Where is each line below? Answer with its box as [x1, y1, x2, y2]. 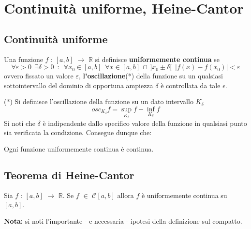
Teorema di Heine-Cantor [4, 167, 134, 182]
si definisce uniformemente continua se [95, 54, 220, 64]
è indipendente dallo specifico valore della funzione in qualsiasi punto [43, 118, 247, 128]
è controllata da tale [161, 80, 221, 90]
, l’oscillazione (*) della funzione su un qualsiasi [78, 71, 223, 81]
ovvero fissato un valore [4, 71, 74, 81]
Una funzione [4, 54, 43, 64]
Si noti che [4, 118, 35, 128]
